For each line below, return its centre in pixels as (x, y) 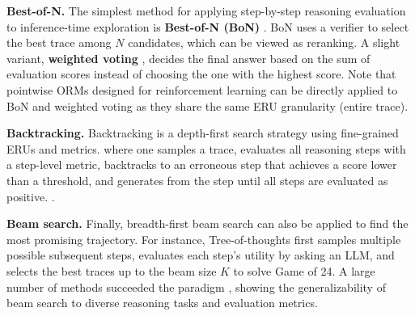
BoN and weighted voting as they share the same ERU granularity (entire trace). (207, 105)
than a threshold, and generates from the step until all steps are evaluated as (197, 180)
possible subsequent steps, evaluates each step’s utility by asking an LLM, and (201, 255)
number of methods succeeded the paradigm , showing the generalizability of (196, 287)
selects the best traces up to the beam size (112, 270)
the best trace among (59, 42)
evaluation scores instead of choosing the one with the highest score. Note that (201, 74)
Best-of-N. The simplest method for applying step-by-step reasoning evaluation (206, 11)
